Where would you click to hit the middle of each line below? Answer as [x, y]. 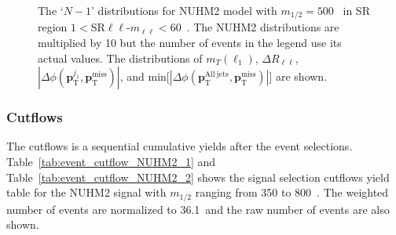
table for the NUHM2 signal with [86, 192]
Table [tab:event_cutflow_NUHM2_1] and [111, 162]
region [53, 27]
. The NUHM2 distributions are [263, 27]
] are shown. [298, 76]
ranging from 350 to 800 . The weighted [292, 192]
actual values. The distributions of [120, 58]
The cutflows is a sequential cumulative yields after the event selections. [180, 146]
